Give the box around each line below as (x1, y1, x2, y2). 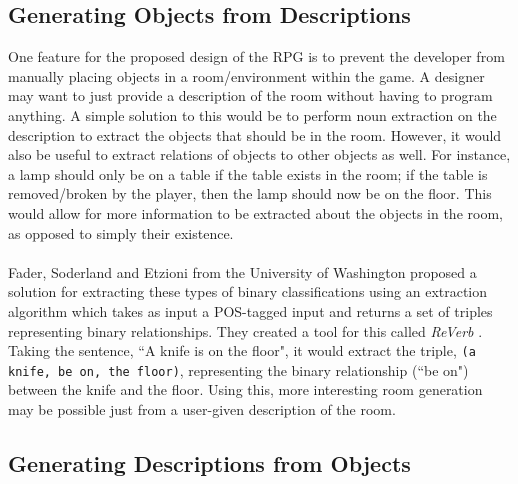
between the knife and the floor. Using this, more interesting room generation (8, 379, 483, 400)
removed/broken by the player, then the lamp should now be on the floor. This (8, 183, 492, 204)
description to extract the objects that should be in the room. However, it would (8, 124, 502, 145)
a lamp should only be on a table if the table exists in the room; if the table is (8, 163, 488, 184)
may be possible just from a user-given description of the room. (8, 399, 396, 420)
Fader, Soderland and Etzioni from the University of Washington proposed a (8, 261, 477, 282)
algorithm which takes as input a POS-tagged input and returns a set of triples (8, 300, 493, 321)
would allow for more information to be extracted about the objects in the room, (8, 202, 503, 223)
